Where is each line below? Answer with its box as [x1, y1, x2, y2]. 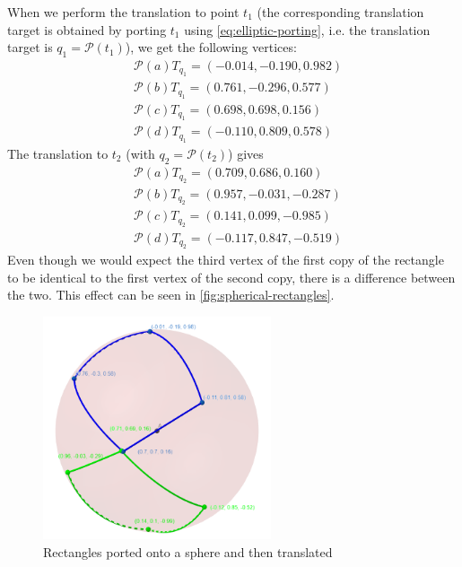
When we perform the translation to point [7, 3, 240, 21]
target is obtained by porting [7, 20, 167, 39]
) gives [228, 144, 264, 162]
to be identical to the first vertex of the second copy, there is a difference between [7, 267, 456, 286]
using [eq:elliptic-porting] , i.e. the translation [184, 20, 431, 39]
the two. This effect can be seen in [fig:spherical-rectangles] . [7, 285, 335, 304]
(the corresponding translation [257, 3, 424, 21]
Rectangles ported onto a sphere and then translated [43, 543, 333, 562]
